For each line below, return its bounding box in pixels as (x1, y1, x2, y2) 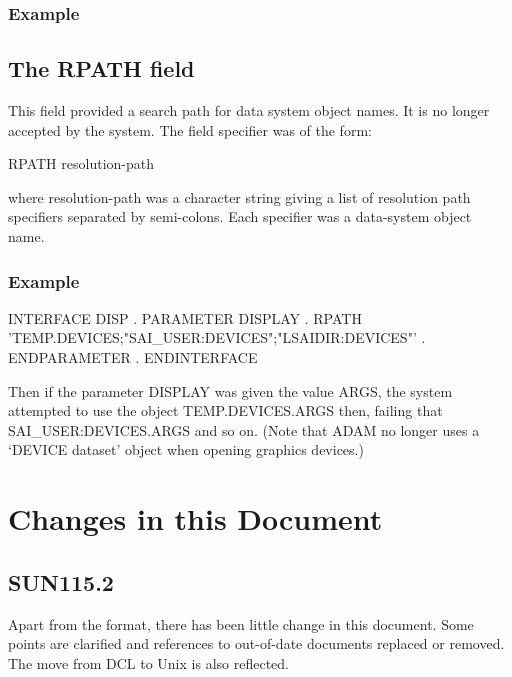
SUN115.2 (8, 566, 114, 597)
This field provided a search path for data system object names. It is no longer (8, 100, 490, 121)
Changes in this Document (8, 498, 383, 539)
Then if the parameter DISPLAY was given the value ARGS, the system (8, 380, 453, 401)
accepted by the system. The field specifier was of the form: (8, 119, 372, 140)
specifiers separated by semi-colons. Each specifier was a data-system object (8, 206, 472, 227)
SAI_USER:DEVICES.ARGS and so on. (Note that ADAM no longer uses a (8, 419, 480, 440)
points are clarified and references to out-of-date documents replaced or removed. (8, 633, 505, 654)
